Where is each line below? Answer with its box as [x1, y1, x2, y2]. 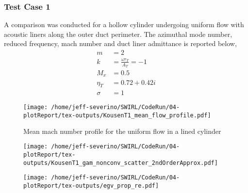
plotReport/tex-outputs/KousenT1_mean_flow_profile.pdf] [23, 112, 211, 119]
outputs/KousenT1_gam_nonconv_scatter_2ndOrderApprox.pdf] [23, 159, 218, 166]
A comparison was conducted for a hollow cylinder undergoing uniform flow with [4, 19, 244, 30]
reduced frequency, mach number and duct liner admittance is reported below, [4, 38, 237, 48]
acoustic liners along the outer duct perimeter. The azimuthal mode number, [4, 29, 232, 39]
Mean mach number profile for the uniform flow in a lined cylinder [23, 126, 221, 136]
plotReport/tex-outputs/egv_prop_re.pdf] [23, 182, 159, 189]
